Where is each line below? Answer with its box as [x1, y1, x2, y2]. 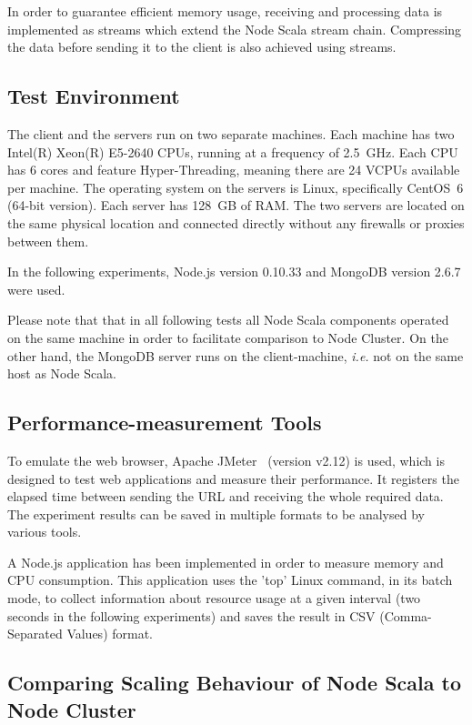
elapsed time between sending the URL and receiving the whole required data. [7, 487, 444, 506]
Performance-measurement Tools [7, 408, 322, 437]
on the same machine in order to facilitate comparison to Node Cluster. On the [7, 327, 448, 347]
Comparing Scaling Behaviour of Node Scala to [7, 669, 461, 697]
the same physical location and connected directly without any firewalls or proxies [7, 213, 465, 232]
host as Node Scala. [7, 364, 116, 383]
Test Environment [7, 82, 180, 110]
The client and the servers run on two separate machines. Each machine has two [7, 124, 455, 143]
